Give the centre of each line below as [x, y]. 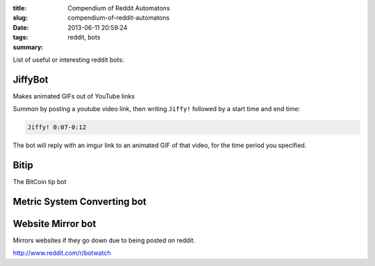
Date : [21, 27]
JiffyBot [31, 80]
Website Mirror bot [55, 223]
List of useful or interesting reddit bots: [68, 60]
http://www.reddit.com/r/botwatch [62, 253]
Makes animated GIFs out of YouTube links [74, 96]
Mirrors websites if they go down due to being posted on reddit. [104, 240]
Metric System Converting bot [80, 201]
